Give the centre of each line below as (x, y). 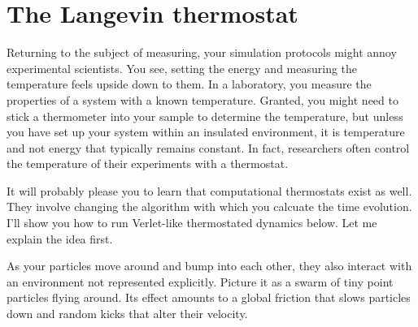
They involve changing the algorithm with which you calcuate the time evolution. (209, 207)
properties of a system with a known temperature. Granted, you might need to (202, 99)
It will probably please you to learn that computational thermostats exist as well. (209, 190)
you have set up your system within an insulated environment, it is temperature (206, 132)
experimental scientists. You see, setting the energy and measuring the (182, 68)
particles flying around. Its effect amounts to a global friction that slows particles (209, 297)
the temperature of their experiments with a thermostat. (148, 163)
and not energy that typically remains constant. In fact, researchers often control (208, 147)
